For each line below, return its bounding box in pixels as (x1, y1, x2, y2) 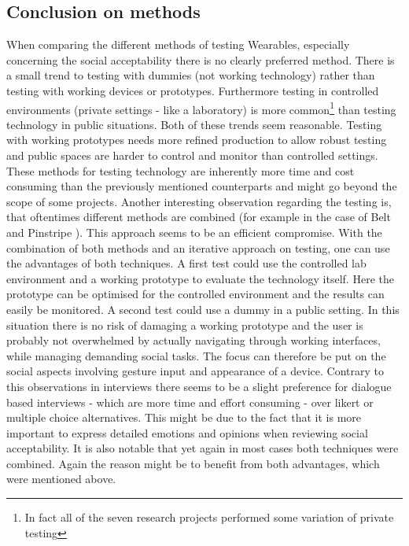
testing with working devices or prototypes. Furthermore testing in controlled (6, 82, 379, 98)
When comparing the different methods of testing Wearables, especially (6, 36, 350, 53)
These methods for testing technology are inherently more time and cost (6, 162, 355, 179)
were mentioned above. (6, 470, 116, 487)
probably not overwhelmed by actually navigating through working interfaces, (6, 332, 381, 349)
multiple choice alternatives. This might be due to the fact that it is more (6, 409, 361, 426)
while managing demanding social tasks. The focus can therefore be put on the (6, 347, 386, 363)
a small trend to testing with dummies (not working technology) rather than (6, 67, 375, 83)
